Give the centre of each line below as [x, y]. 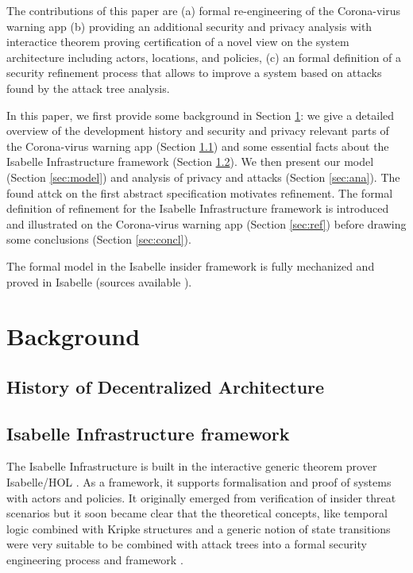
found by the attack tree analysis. [88, 88]
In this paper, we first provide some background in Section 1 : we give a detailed [201, 115]
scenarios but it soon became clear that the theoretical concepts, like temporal [197, 513]
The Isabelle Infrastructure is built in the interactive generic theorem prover [192, 466]
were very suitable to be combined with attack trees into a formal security [187, 544]
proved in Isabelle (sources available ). [99, 281]
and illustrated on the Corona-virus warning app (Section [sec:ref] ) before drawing [206, 223]
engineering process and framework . [95, 560]
